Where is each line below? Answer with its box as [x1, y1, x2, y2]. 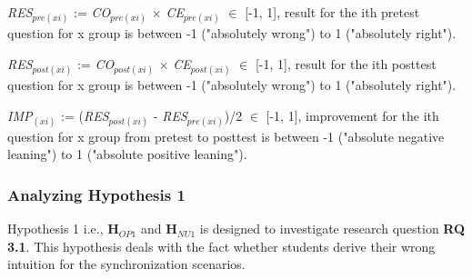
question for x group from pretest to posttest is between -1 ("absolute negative [7, 126, 445, 145]
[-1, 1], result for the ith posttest [255, 54, 437, 73]
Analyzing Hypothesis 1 [7, 183, 186, 205]
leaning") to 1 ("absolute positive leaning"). [7, 144, 247, 164]
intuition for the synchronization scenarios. [7, 254, 246, 274]
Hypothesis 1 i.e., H [7, 219, 119, 238]
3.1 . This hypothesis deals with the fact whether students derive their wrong [7, 236, 436, 255]
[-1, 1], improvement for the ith [266, 105, 439, 125]
